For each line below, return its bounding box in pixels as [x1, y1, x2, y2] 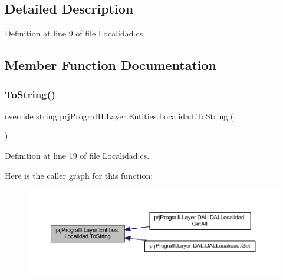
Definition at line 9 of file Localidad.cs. [5, 27, 146, 39]
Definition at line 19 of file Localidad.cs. [5, 149, 150, 161]
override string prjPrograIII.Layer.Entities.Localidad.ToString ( [5, 109, 234, 122]
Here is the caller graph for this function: [5, 169, 153, 181]
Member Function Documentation [5, 56, 217, 74]
